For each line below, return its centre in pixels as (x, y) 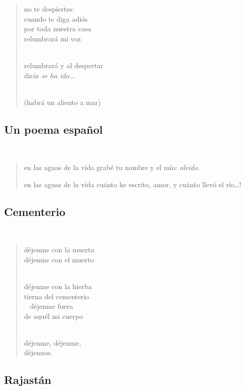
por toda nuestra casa (57, 29)
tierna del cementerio (56, 296)
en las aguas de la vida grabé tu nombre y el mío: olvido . (112, 167)
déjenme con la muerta (59, 249)
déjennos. (38, 352)
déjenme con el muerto (59, 259)
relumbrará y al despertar (64, 65)
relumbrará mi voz (52, 38)
